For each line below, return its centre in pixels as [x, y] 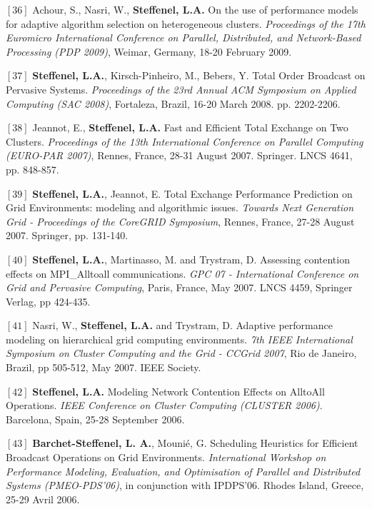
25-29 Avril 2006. [43, 499]
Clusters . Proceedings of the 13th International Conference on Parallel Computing [185, 141]
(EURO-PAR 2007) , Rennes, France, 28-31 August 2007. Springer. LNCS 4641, [179, 155]
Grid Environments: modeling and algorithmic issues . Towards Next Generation [180, 207]
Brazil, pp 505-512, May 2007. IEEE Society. [104, 367]
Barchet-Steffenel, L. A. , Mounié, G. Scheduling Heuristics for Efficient [195, 443]
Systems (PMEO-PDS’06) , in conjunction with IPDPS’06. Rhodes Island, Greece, [185, 485]
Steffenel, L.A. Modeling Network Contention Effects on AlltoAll [179, 391]
